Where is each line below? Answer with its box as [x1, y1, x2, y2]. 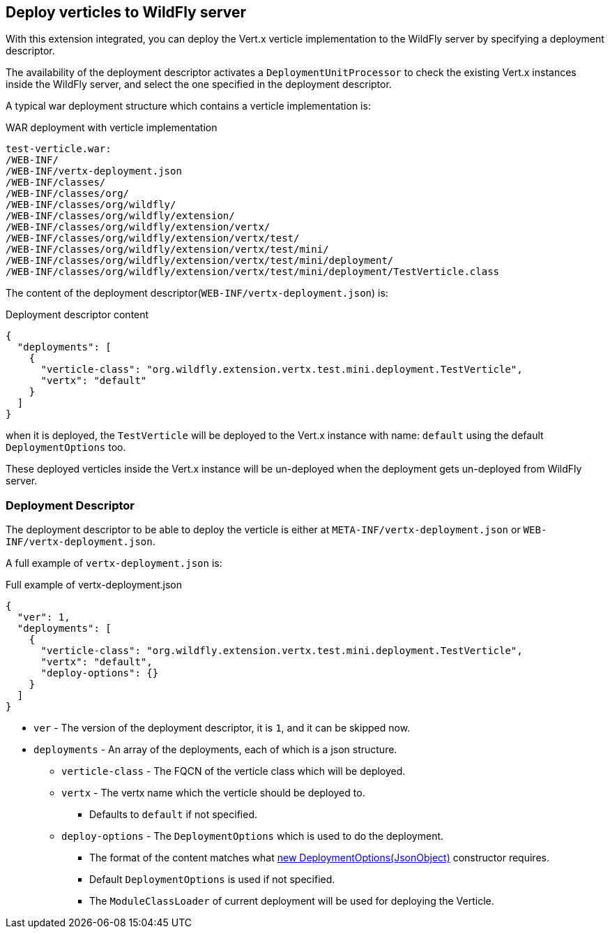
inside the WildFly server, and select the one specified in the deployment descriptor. [6, 78, 392, 91]
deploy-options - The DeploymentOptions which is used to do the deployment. [61, 830, 444, 843]
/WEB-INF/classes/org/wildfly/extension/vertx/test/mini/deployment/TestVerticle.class [6, 266, 500, 278]
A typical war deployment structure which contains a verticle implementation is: [6, 100, 371, 112]
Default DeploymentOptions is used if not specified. [89, 873, 335, 886]
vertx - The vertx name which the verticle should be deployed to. [61, 787, 365, 799]
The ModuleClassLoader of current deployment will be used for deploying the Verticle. [89, 895, 494, 907]
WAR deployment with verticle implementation [6, 121, 218, 134]
